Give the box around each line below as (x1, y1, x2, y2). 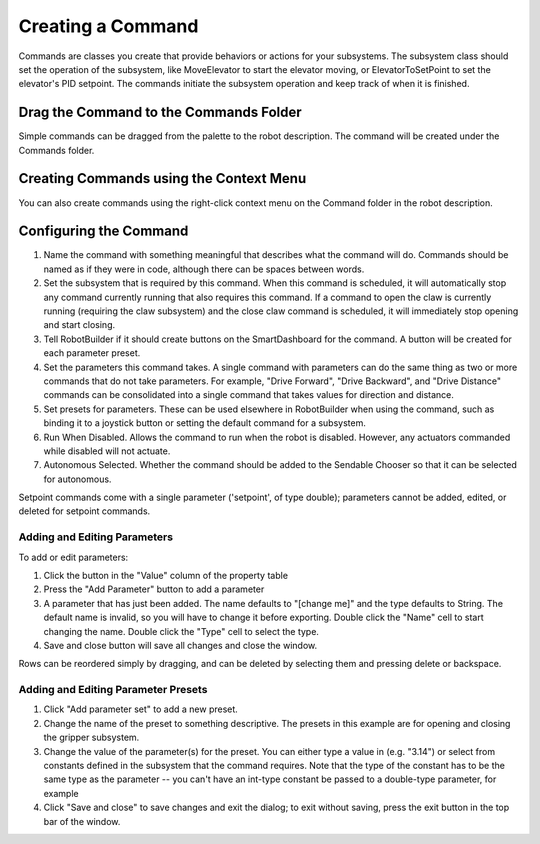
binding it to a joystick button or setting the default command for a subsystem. (43, 417, 367, 429)
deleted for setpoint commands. (18, 505, 151, 517)
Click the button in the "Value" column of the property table (43, 570, 289, 581)
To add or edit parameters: (18, 551, 129, 563)
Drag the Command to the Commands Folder (18, 104, 302, 121)
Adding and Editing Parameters (18, 530, 174, 544)
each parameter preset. (43, 347, 141, 359)
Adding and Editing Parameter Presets (18, 683, 208, 697)
